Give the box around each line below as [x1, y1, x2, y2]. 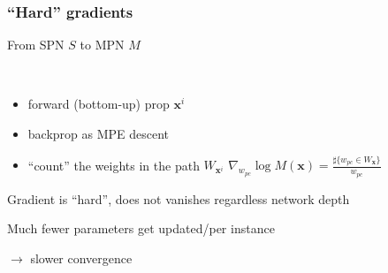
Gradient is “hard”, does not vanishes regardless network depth [7, 189, 350, 208]
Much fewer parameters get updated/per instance [7, 219, 275, 238]
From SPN [7, 35, 65, 54]
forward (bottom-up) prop [27, 95, 170, 113]
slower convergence [30, 248, 133, 267]
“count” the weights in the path [27, 155, 200, 174]
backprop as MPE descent [27, 125, 170, 142]
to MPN [80, 35, 125, 54]
